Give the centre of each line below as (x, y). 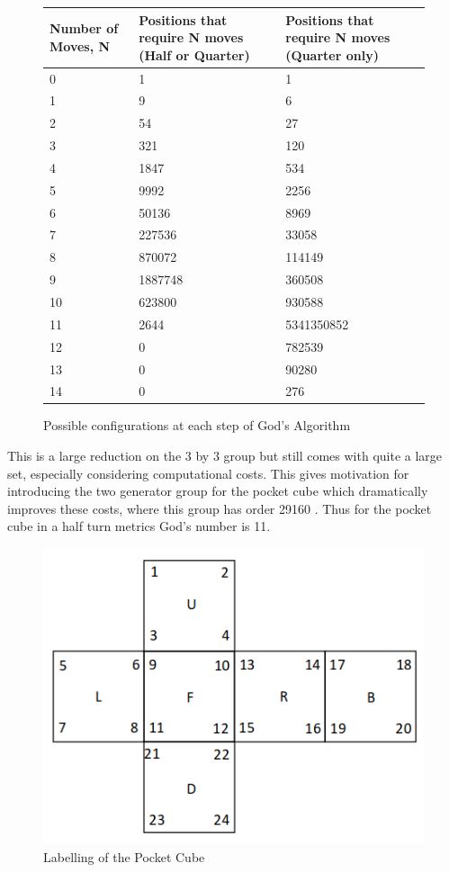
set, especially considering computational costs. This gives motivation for (208, 473)
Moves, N (80, 45)
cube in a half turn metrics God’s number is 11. (139, 526)
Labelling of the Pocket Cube (124, 856)
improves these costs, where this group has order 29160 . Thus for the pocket (220, 508)
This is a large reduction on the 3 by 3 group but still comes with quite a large (225, 456)
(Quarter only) (332, 54)
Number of (84, 28)
